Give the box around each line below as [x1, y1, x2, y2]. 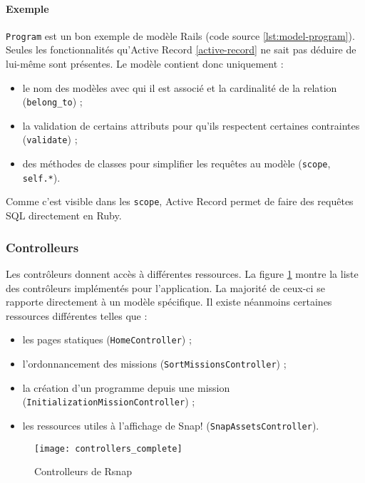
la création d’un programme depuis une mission [22, 380, 230, 395]
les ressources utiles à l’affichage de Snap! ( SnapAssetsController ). [22, 417, 319, 432]
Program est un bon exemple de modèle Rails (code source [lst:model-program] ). [6, 28, 355, 43]
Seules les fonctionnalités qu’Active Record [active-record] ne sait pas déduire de [6, 42, 356, 57]
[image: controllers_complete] [34, 443, 182, 454]
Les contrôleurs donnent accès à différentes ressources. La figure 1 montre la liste [6, 266, 359, 281]
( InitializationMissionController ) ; [22, 394, 195, 409]
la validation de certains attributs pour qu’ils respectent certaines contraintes [22, 118, 360, 133]
